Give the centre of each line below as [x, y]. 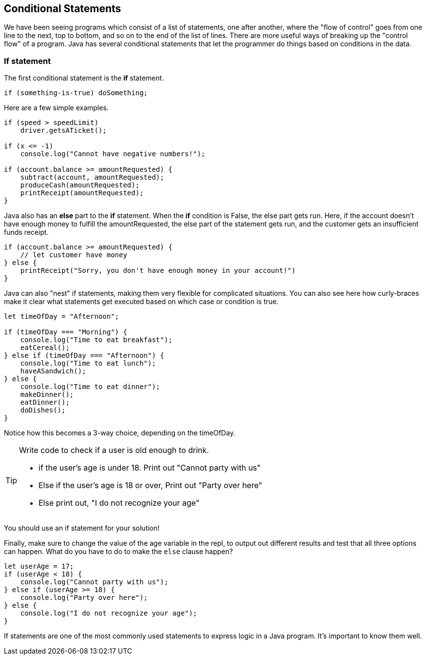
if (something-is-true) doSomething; [76, 93]
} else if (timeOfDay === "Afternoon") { [84, 356]
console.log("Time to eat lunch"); [88, 363]
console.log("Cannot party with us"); [94, 582]
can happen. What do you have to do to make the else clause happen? [118, 552]
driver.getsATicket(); [63, 131]
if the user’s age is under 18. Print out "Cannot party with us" [150, 468]
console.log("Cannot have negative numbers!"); [113, 154]
